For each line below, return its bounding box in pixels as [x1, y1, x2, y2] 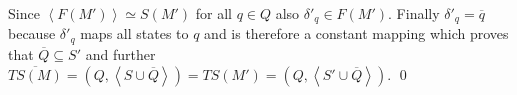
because [8, 23, 56, 44]
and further [85, 43, 156, 64]
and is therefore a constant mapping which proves [204, 23, 509, 44]
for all [195, 3, 232, 23]
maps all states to [80, 23, 189, 44]
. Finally [388, 3, 440, 23]
